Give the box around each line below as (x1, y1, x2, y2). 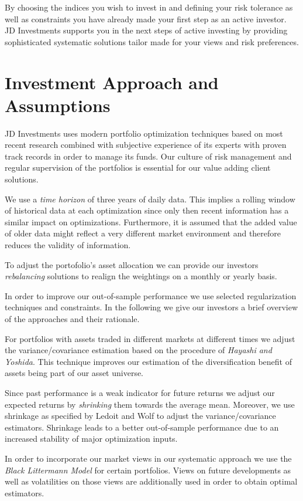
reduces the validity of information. (5, 239, 131, 251)
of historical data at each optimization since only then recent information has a (5, 204, 289, 216)
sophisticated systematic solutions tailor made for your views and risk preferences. (5, 35, 299, 48)
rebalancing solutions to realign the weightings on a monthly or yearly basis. (5, 270, 277, 282)
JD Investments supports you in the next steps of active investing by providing (5, 24, 288, 36)
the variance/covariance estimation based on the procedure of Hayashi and (5, 344, 272, 356)
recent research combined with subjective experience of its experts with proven (5, 138, 287, 151)
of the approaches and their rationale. (5, 313, 140, 324)
